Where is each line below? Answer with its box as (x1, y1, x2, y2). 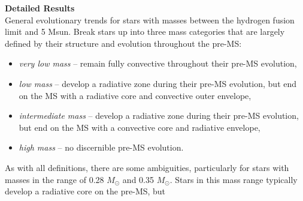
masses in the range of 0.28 (5, 173, 104, 185)
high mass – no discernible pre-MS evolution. (19, 141, 184, 154)
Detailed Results (5, 2, 75, 14)
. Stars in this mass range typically (169, 173, 298, 185)
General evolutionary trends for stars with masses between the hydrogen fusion (5, 13, 295, 26)
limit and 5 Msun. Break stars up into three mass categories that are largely (5, 25, 285, 38)
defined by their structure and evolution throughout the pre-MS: (5, 37, 242, 49)
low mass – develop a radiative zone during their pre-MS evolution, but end (19, 77, 297, 89)
